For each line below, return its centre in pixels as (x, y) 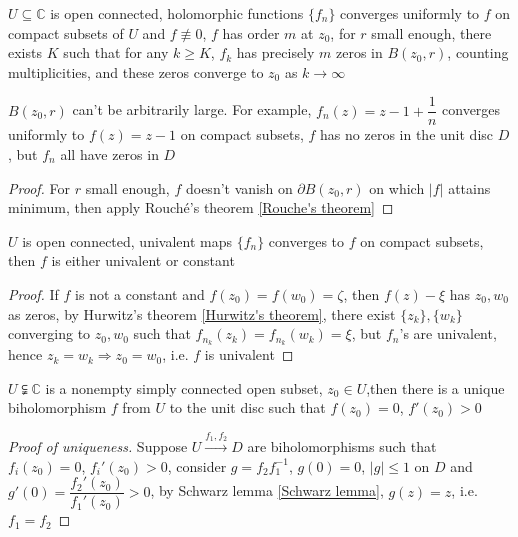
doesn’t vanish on (239, 187)
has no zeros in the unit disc (407, 134)
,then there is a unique (435, 387)
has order (251, 32)
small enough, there (431, 32)
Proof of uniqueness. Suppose (98, 446)
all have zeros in (109, 154)
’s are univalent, (448, 333)
